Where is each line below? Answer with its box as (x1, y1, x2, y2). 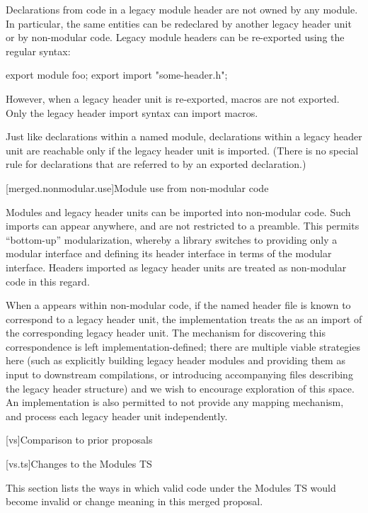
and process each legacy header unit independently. (6, 408, 228, 423)
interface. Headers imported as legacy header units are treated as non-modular (6, 259, 347, 274)
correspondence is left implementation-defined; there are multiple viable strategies (6, 339, 360, 354)
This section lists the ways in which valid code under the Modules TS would (6, 480, 336, 495)
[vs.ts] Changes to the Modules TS (6, 456, 152, 471)
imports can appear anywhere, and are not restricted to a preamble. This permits (6, 218, 360, 233)
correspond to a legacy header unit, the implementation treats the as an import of (6, 311, 362, 326)
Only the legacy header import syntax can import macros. (6, 105, 258, 120)
